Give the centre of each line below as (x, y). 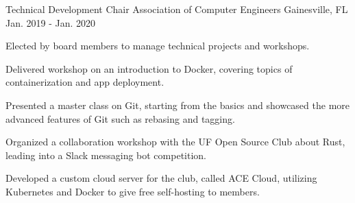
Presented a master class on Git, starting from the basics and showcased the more (177, 105)
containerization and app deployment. (85, 82)
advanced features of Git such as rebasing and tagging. (120, 118)
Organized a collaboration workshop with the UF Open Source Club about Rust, (175, 142)
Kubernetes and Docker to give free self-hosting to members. (133, 191)
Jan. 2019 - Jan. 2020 (51, 22)
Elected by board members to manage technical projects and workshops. (158, 46)
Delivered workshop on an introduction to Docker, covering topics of (149, 68)
